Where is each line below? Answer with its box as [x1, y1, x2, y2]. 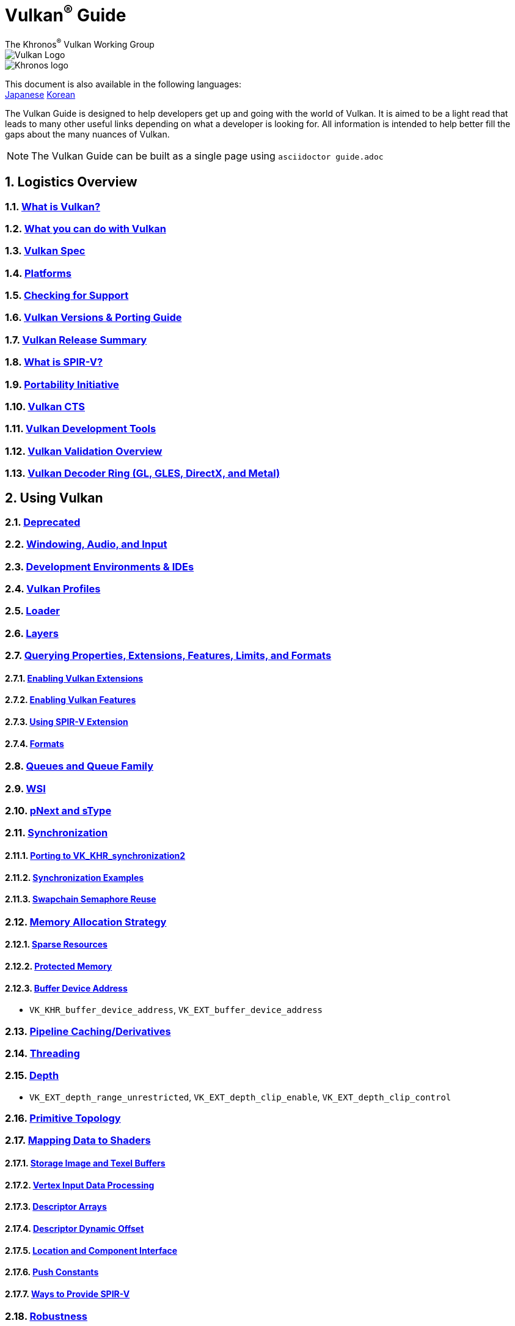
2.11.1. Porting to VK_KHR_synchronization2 [5, 850, 186, 861]
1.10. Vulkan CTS [5, 400, 86, 413]
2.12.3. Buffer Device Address [5, 982, 128, 993]
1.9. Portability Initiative [5, 378, 119, 391]
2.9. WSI [5, 782, 46, 795]
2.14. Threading [5, 1047, 80, 1059]
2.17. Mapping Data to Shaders [5, 1134, 151, 1147]
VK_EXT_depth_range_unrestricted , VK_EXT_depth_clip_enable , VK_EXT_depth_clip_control [29, 1091, 451, 1102]
